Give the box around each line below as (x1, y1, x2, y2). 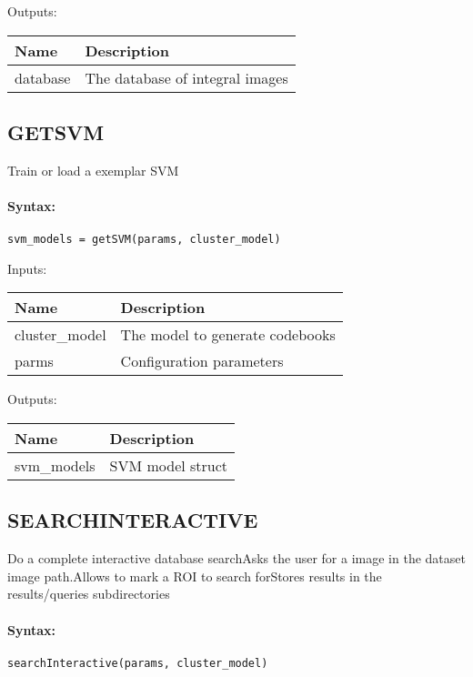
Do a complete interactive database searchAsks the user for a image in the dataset (7, 549, 466, 568)
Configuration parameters (120, 350, 284, 372)
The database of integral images (85, 66, 288, 88)
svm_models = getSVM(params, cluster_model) (7, 233, 281, 247)
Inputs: (7, 258, 47, 278)
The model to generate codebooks (120, 324, 336, 346)
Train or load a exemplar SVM (7, 160, 179, 179)
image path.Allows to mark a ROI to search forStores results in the (7, 566, 382, 585)
